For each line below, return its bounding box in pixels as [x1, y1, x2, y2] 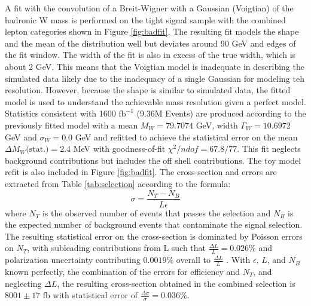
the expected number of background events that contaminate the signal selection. [5, 218, 303, 231]
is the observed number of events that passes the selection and [42, 206, 271, 219]
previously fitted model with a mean [5, 118, 138, 131]
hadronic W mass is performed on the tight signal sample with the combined [5, 13, 286, 26]
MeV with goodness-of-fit [73, 142, 166, 155]
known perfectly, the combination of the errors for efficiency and [5, 265, 240, 277]
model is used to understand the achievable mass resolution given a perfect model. [5, 95, 306, 108]
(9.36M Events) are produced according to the [136, 107, 306, 120]
